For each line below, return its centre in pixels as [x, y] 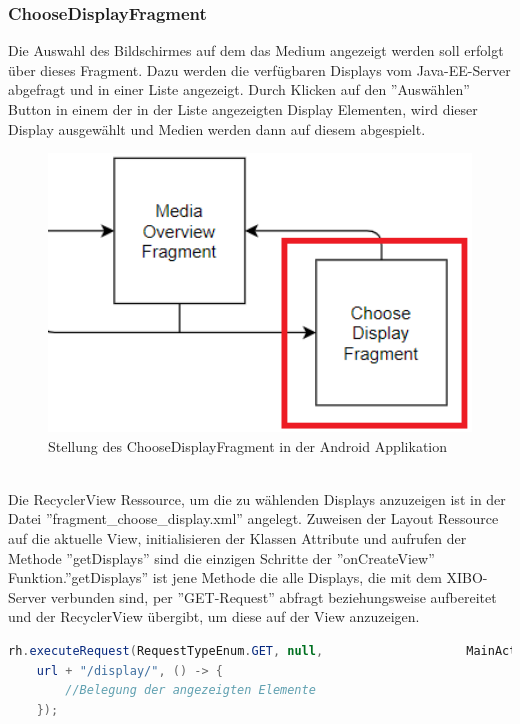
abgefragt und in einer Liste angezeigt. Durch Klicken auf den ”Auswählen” [239, 89]
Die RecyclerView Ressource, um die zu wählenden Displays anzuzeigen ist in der [257, 498]
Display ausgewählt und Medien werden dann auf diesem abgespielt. [217, 128]
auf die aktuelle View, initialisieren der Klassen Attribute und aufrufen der [237, 537]
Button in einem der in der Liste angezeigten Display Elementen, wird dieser [243, 109]
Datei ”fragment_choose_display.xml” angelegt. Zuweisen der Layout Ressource [253, 518]
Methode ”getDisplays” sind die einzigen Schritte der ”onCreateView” [221, 557]
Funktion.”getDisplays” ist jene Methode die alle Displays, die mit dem [225, 577]
